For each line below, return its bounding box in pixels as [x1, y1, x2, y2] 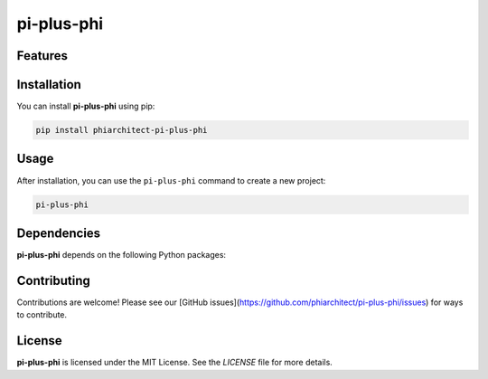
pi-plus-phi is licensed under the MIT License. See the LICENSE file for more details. [16, 357, 333, 368]
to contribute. [16, 309, 68, 320]
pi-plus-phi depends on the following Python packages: [16, 250, 226, 261]
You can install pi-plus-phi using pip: [16, 100, 155, 112]
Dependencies [16, 225, 101, 241]
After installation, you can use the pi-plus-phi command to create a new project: [16, 175, 326, 185]
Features [16, 48, 68, 63]
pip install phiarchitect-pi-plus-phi [35, 125, 208, 136]
